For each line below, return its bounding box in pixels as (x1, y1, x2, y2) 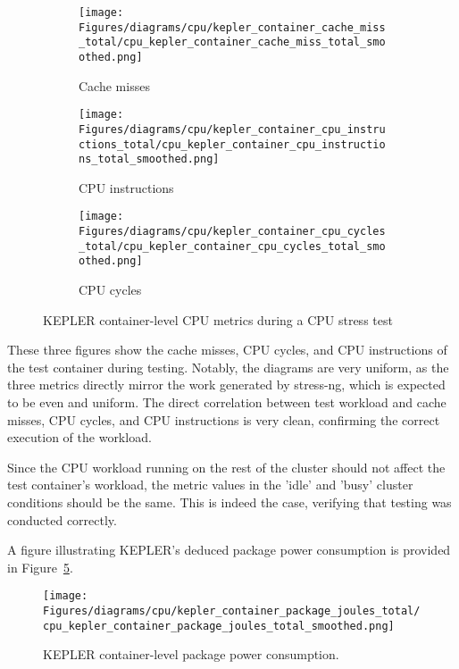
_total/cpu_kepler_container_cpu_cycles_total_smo (79, 239, 386, 253)
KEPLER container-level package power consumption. (43, 645, 339, 664)
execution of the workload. (7, 428, 152, 447)
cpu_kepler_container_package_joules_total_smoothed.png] (43, 619, 395, 632)
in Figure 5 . (7, 557, 73, 576)
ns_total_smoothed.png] (79, 153, 220, 166)
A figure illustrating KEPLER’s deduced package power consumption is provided (7, 540, 451, 559)
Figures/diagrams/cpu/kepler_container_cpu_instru (79, 122, 386, 136)
